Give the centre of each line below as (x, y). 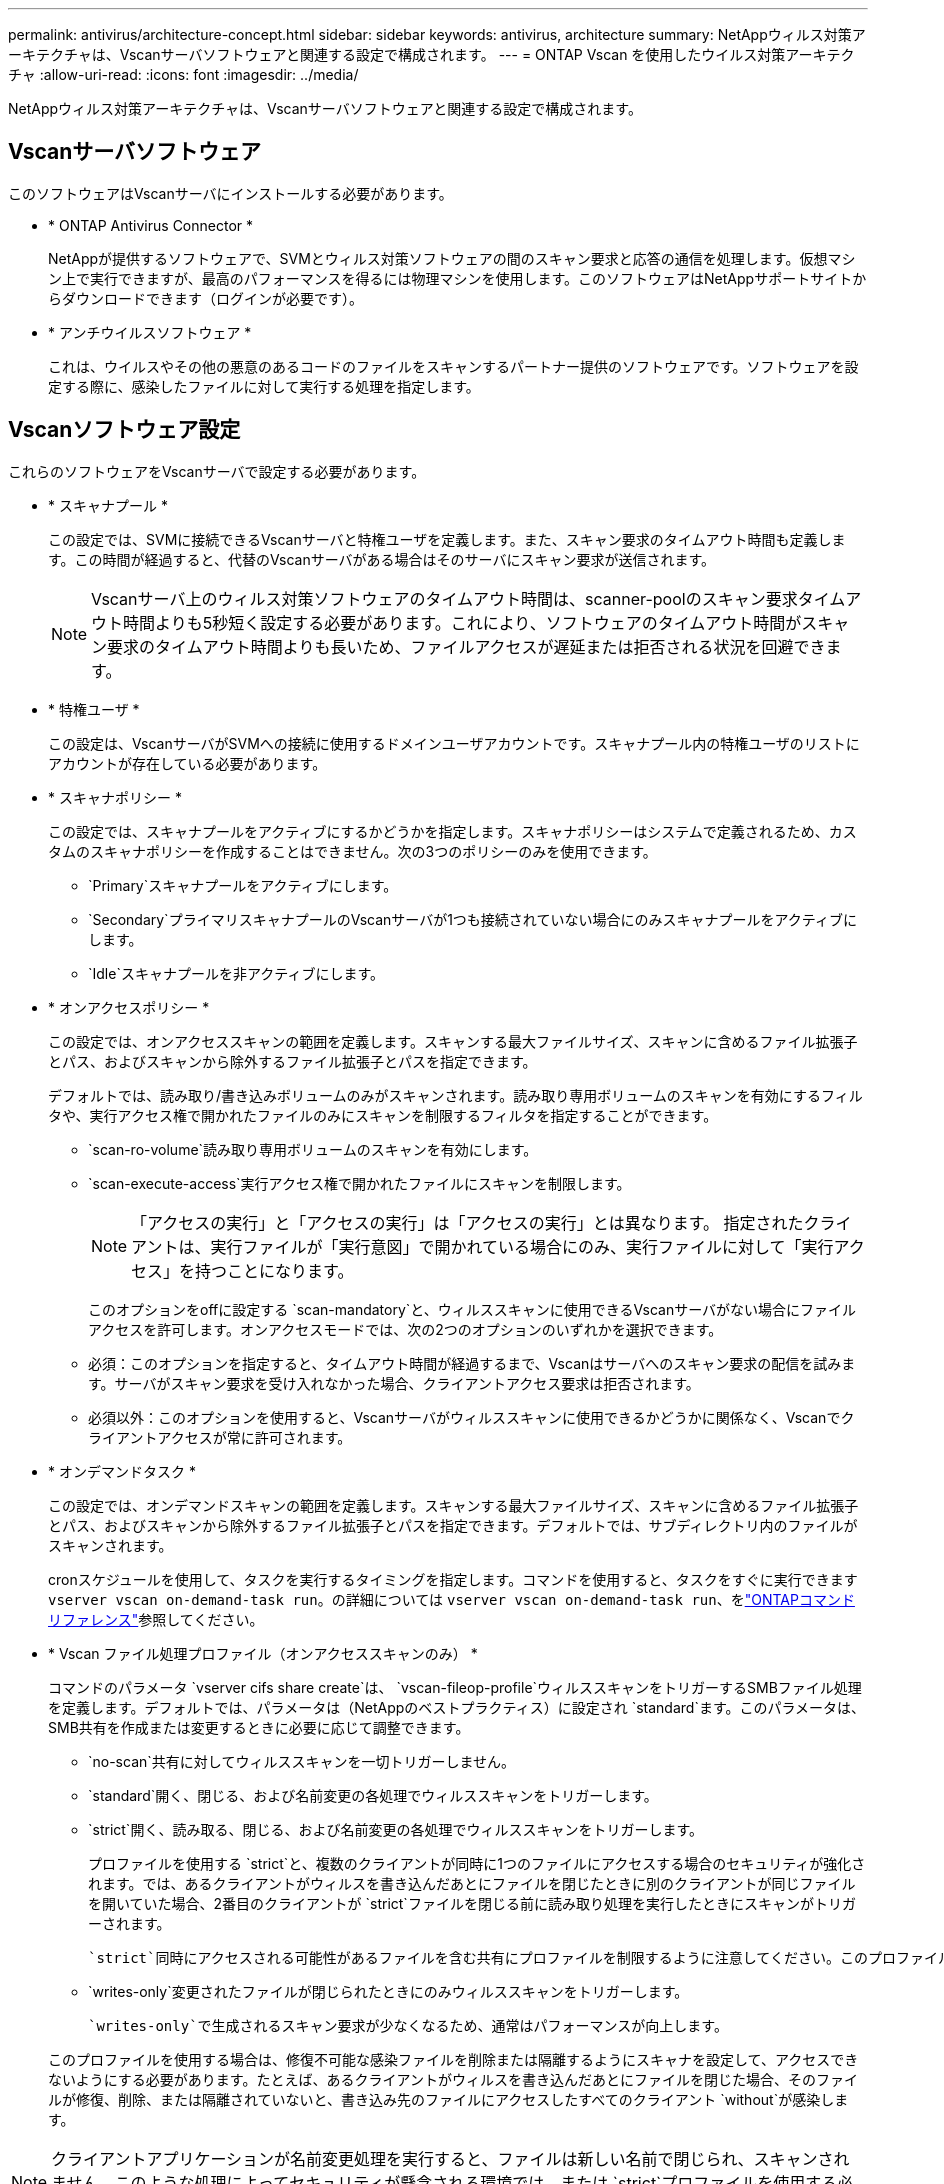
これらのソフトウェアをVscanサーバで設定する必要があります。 (217, 471)
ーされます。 (129, 1923)
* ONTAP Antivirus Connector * (151, 225)
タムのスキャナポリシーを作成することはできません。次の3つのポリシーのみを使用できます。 (352, 851)
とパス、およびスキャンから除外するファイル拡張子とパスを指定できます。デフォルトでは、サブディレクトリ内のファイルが (453, 1525)
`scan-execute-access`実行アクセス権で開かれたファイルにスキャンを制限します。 (359, 1183)
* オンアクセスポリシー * (129, 1007)
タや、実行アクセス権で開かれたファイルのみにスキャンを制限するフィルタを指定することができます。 (383, 1115)
